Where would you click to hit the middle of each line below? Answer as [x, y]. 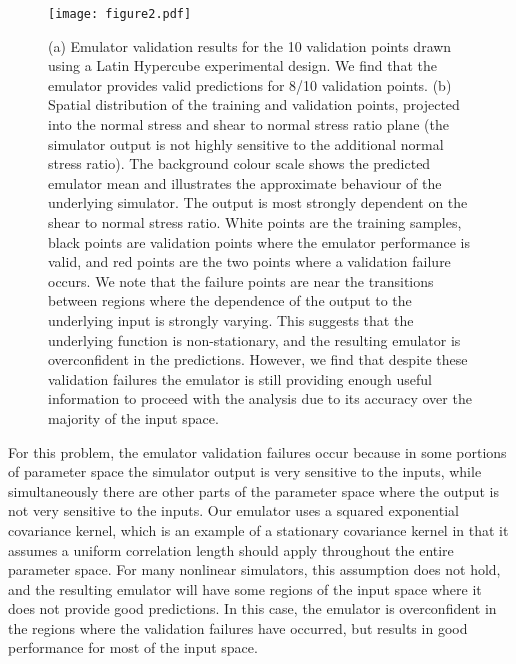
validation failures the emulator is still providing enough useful [240, 378]
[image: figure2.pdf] [120, 14]
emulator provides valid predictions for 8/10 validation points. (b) [250, 84]
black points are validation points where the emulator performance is [259, 241]
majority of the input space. [133, 417]
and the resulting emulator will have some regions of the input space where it [245, 588]
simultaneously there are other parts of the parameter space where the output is [254, 490]
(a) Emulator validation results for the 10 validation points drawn [250, 45]
